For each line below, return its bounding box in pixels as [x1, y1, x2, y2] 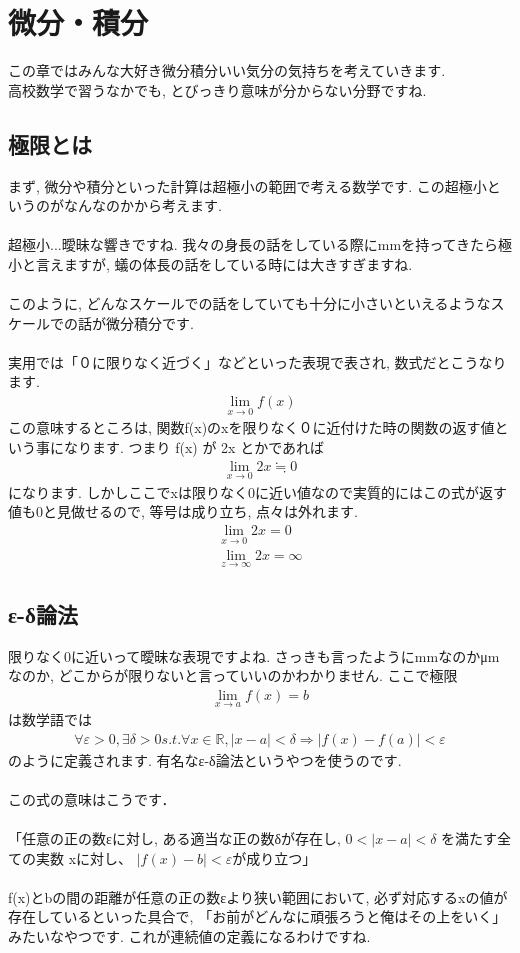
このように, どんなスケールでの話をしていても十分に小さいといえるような [8, 293, 491, 314]
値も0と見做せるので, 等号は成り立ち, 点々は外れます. [8, 501, 358, 522]
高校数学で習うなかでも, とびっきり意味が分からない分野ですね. [8, 79, 427, 100]
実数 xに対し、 [35, 847, 133, 868]
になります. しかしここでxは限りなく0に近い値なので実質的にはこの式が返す [8, 481, 507, 502]
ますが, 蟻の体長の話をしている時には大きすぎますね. [63, 253, 413, 274]
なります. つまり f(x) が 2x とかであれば [63, 436, 325, 457]
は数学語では [8, 709, 92, 730]
